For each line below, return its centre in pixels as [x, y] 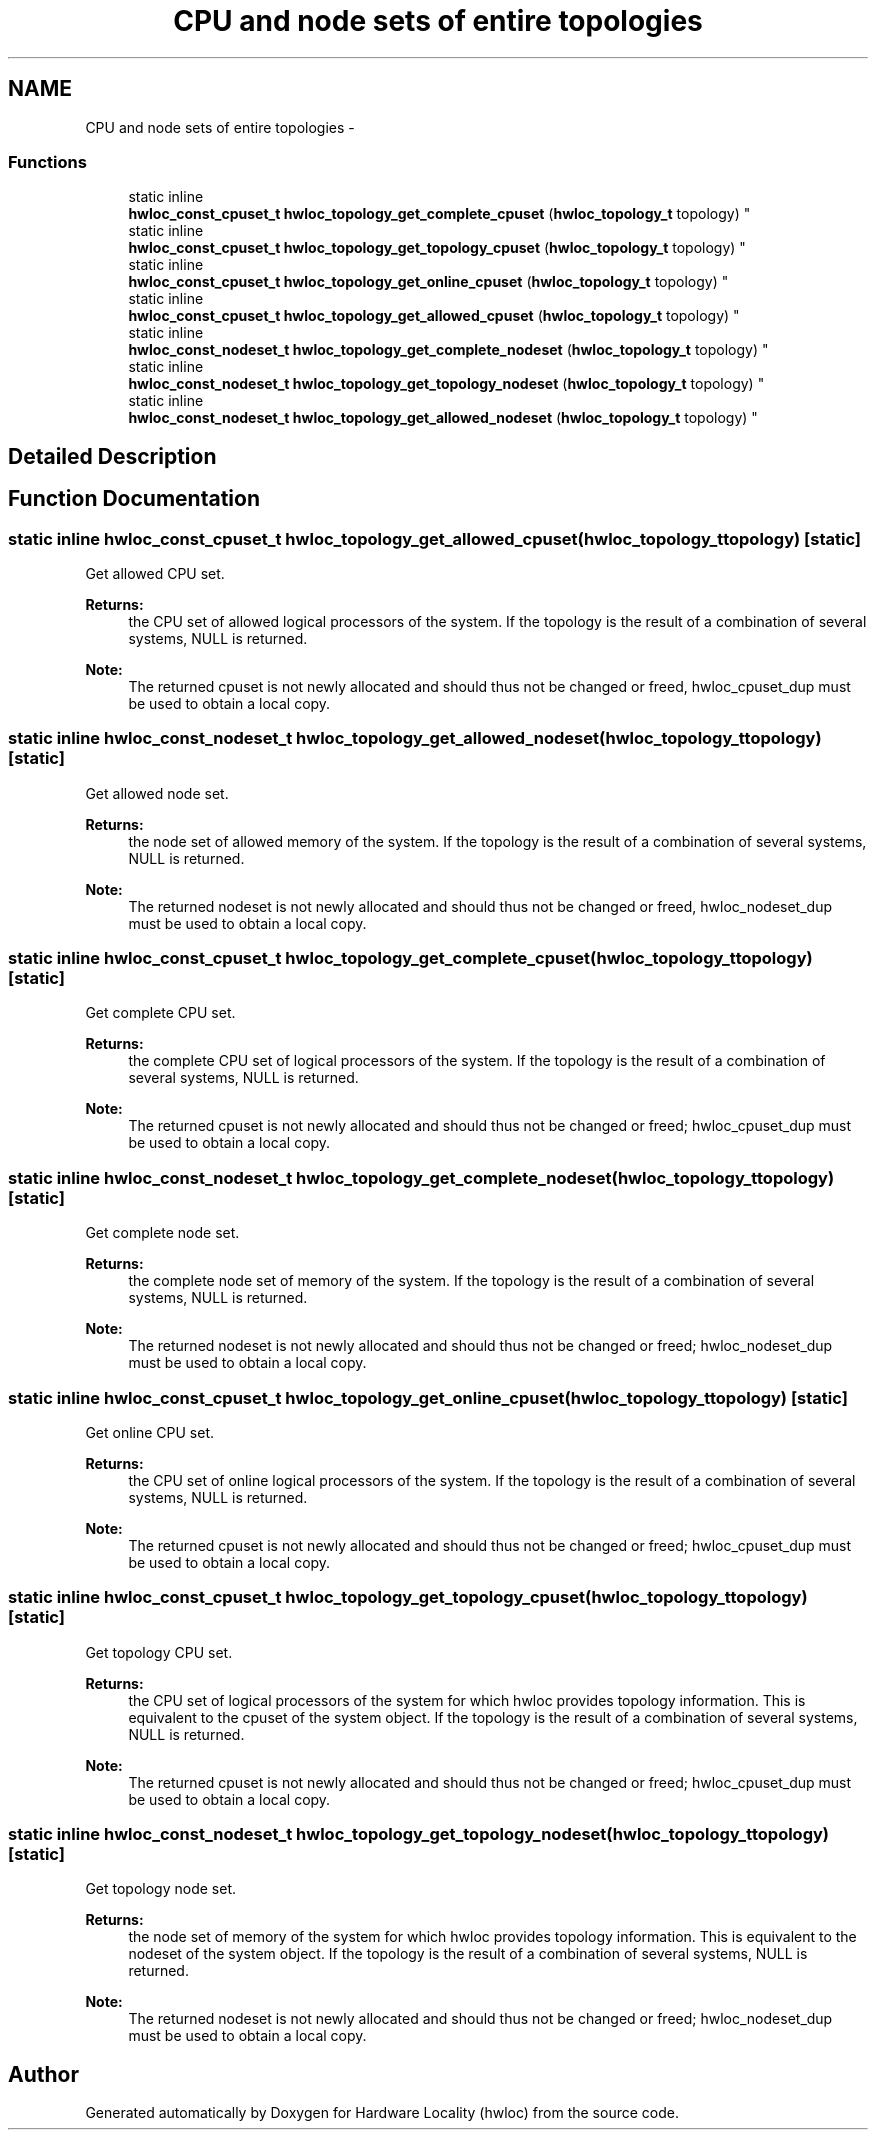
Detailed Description [112, 456]
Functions [47, 161]
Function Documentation [134, 499]
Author [43, 2074]
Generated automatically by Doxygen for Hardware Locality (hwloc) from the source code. [382, 2113]
